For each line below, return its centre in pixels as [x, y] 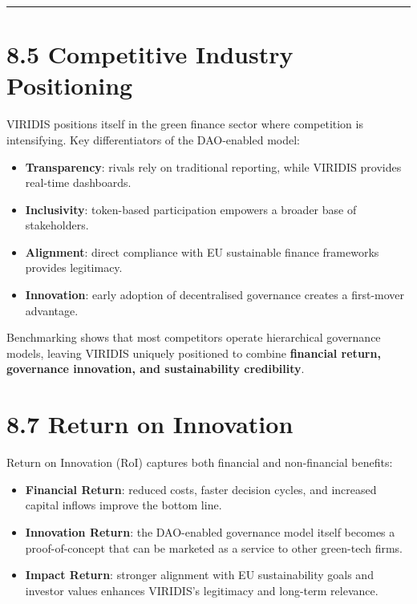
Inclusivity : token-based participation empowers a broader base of [191, 209]
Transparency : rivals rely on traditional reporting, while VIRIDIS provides [213, 166]
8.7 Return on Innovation [150, 424]
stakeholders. [57, 225]
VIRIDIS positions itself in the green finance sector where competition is [185, 124]
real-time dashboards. [78, 182]
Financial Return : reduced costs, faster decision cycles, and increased [201, 489]
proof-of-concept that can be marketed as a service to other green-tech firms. [214, 547]
